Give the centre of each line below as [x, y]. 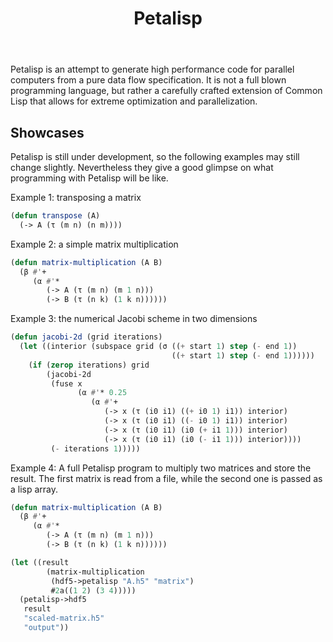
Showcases [47, 132]
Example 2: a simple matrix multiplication [94, 244]
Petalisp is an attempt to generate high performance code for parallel [152, 69]
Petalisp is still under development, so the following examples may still [155, 156]
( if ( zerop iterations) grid [89, 365]
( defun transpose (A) [55, 216]
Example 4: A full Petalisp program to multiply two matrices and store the [161, 468]
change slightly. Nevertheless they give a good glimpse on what [142, 167]
